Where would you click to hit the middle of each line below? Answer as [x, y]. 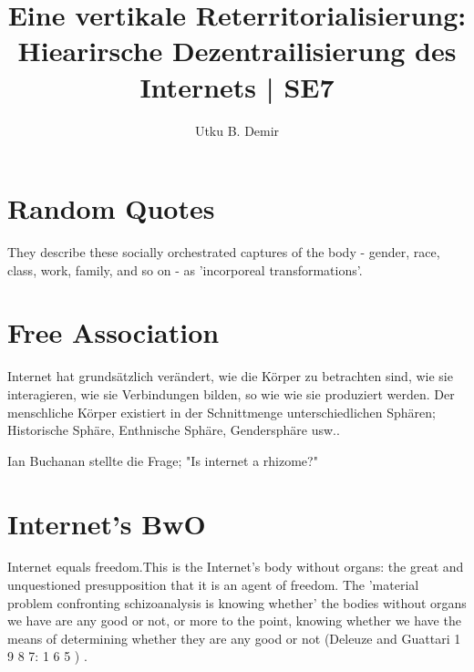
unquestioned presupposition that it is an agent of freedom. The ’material [213, 585]
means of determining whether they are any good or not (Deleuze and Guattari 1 [234, 638]
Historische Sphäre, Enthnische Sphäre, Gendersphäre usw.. [174, 430]
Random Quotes [111, 208]
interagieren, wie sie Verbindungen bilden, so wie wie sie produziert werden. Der [231, 393]
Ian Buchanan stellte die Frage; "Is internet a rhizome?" [163, 460]
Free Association [113, 332]
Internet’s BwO [107, 523]
